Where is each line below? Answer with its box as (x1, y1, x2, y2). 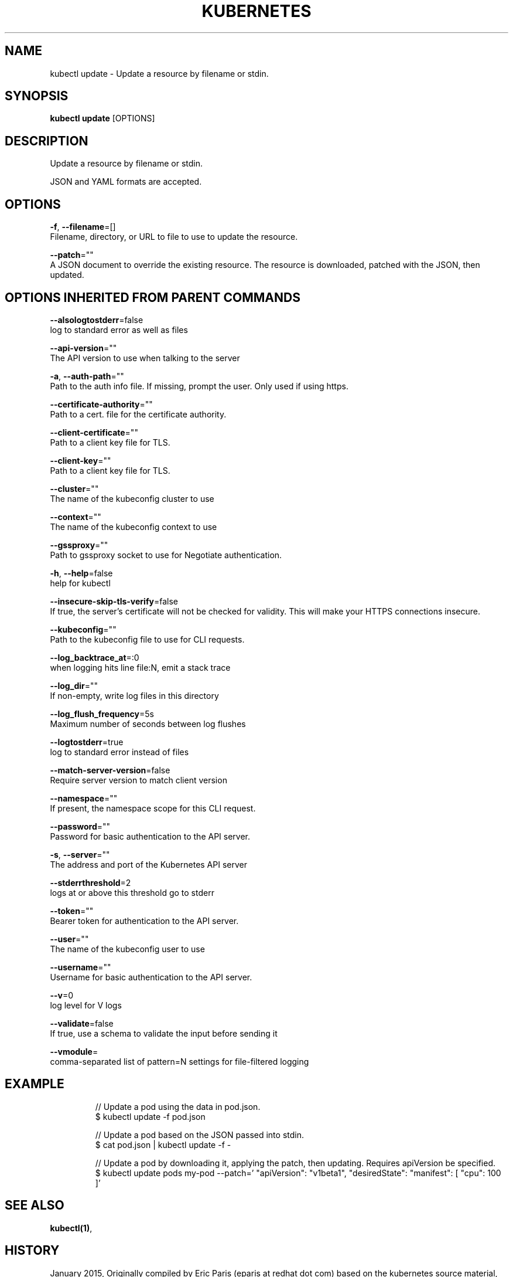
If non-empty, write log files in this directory (50, 690, 219, 701)
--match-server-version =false (50, 765, 170, 775)
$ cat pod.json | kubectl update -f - (95, 1139, 231, 1150)
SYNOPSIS (5, 89, 69, 104)
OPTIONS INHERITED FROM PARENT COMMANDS (5, 290, 300, 305)
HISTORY (5, 1243, 60, 1258)
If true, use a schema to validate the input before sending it (50, 1028, 278, 1038)
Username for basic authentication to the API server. (50, 972, 252, 982)
